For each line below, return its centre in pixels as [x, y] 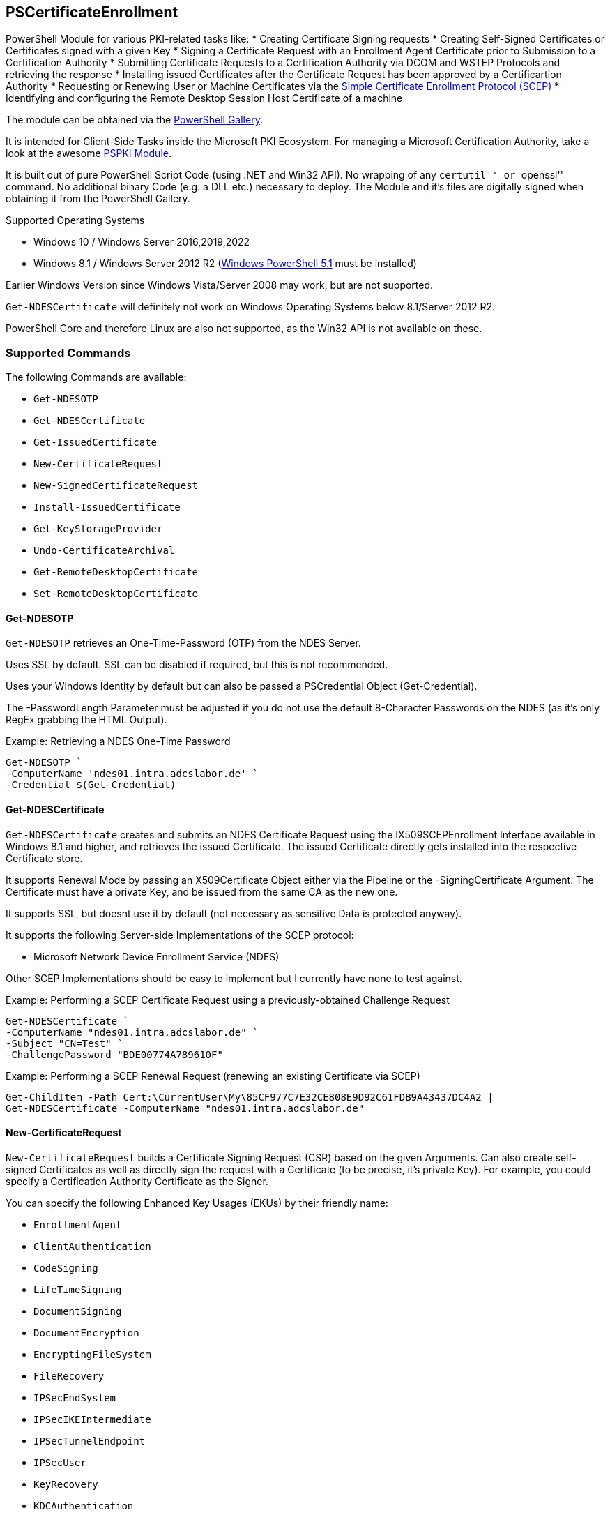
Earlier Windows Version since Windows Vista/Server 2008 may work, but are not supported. [220, 285]
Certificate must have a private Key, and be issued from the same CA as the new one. [202, 891]
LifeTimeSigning [78, 1289]
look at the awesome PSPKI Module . [89, 153]
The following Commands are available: [96, 377]
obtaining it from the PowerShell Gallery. [98, 199]
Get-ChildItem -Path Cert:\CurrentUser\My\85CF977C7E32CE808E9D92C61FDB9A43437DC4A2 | [250, 1097]
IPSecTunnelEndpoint [90, 1441]
